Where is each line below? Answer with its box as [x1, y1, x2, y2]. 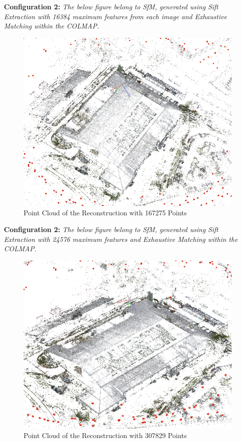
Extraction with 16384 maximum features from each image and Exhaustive [4, 11, 227, 21]
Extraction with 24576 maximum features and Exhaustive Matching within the [4, 234, 238, 244]
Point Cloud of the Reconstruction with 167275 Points [24, 207, 187, 218]
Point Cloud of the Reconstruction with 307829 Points [24, 430, 187, 441]
